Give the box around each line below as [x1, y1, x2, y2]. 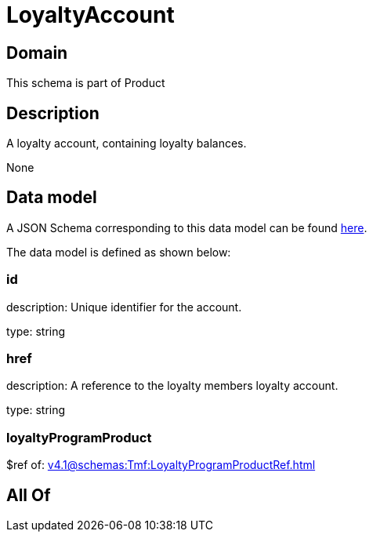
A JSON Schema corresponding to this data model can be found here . [6, 220, 368, 234]
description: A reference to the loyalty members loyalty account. [6, 379, 339, 393]
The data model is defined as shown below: [6, 245, 231, 259]
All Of [6, 485, 51, 505]
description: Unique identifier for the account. [6, 300, 242, 314]
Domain [6, 42, 68, 63]
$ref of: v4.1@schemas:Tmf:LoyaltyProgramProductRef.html [6, 458, 316, 472]
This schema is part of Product [6, 76, 165, 90]
